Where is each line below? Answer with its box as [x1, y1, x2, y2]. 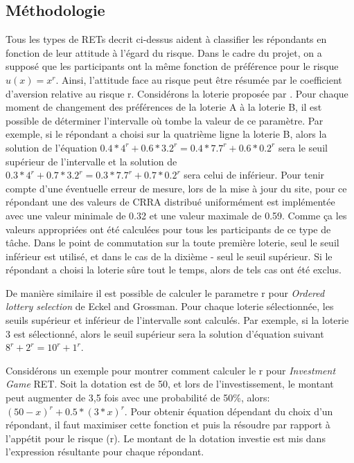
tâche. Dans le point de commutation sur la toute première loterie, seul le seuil [6, 235, 339, 250]
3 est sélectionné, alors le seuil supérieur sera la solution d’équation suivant [6, 326, 324, 341]
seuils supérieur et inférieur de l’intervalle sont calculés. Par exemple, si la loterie [6, 313, 349, 327]
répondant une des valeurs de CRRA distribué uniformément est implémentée [6, 194, 335, 209]
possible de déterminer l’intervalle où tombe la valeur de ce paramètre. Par [6, 113, 324, 127]
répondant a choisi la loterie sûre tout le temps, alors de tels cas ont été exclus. [6, 262, 342, 277]
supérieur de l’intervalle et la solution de [6, 154, 177, 168]
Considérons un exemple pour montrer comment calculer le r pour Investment [6, 363, 336, 377]
